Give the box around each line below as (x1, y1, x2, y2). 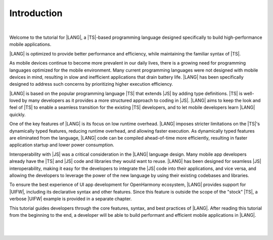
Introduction (9, 8, 63, 19)
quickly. (9, 111, 26, 117)
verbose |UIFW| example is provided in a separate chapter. (9, 196, 132, 202)
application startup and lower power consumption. (9, 142, 114, 148)
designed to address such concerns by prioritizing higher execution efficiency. (9, 81, 173, 87)
